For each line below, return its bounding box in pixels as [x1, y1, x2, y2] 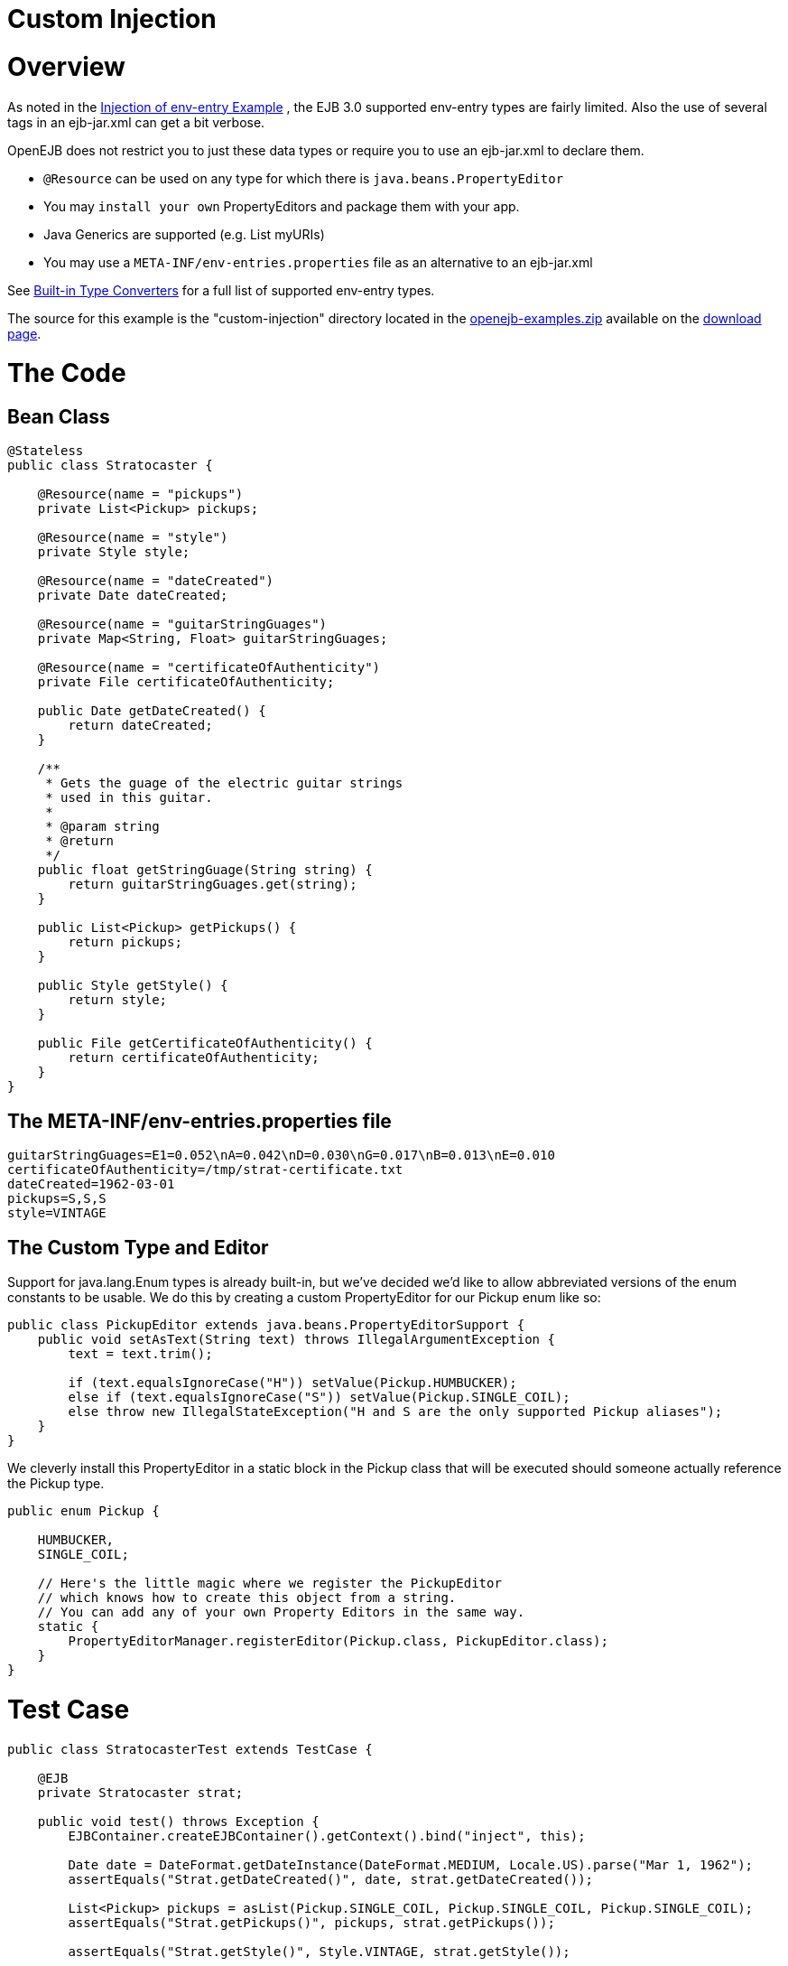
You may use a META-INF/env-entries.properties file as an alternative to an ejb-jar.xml [43, 254, 593, 270]
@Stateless [7, 443, 84, 459]
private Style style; [37, 545, 190, 560]
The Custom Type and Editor [7, 1235, 269, 1259]
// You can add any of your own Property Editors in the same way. [37, 1605, 525, 1620]
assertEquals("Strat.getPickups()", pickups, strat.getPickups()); [68, 1915, 555, 1930]
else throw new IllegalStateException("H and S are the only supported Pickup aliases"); [68, 1404, 723, 1420]
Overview [7, 51, 125, 82]
